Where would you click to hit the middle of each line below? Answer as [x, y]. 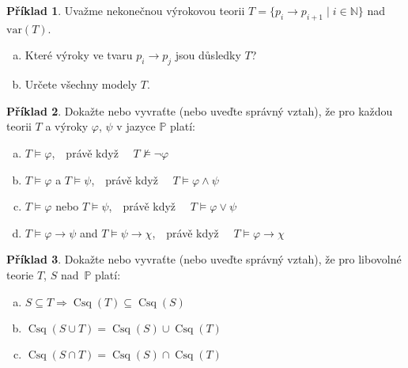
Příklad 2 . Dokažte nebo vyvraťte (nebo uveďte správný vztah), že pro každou [200, 110]
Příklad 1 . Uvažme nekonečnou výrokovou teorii [126, 10]
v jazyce [136, 126]
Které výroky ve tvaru [79, 55]
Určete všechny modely [81, 84]
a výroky [67, 126]
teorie [20, 274]
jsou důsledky [208, 55]
